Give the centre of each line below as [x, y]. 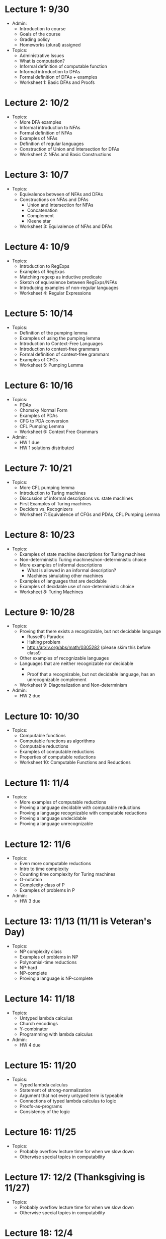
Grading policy [35, 39]
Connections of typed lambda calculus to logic [68, 1101]
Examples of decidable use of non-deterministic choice [77, 586]
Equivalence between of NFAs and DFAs [61, 194]
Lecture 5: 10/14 [39, 313]
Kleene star [39, 221]
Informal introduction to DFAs [50, 71]
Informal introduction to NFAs [50, 127]
